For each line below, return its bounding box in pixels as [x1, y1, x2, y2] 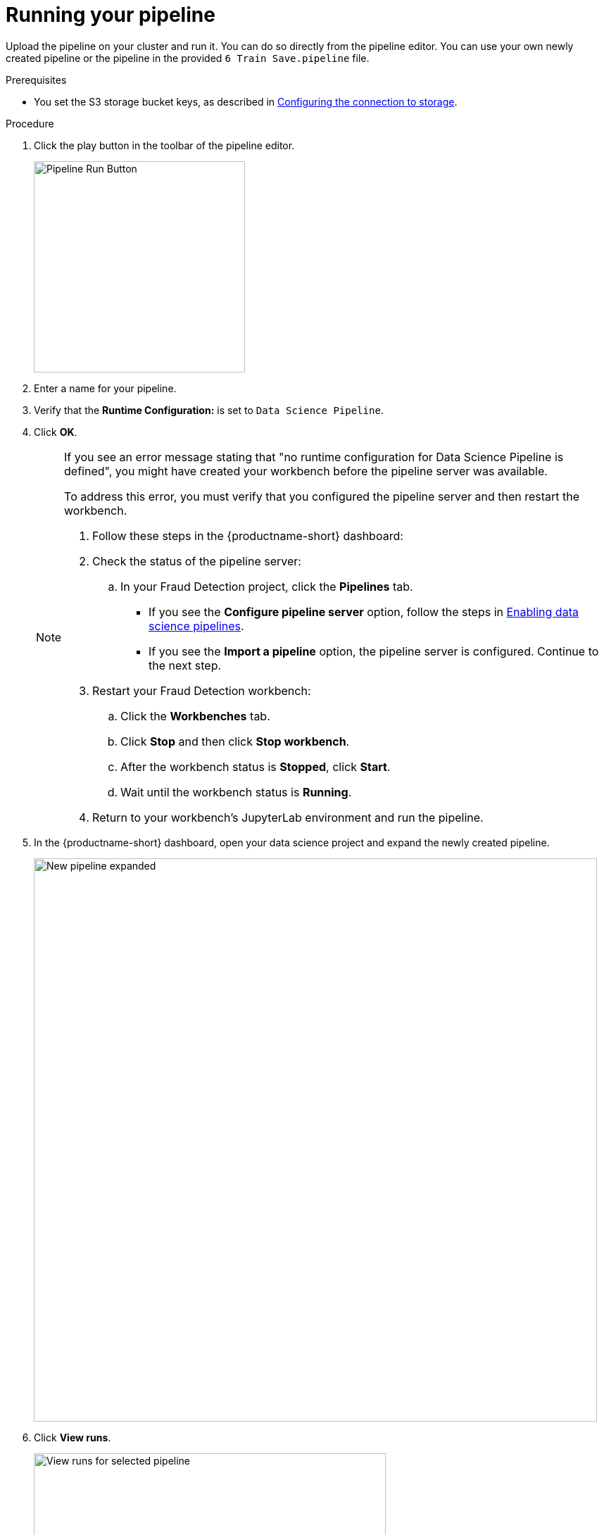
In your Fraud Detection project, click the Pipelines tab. [120, 579, 413, 594]
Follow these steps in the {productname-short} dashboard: [92, 528, 403, 543]
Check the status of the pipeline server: [92, 553, 301, 568]
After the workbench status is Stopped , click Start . [120, 759, 391, 774]
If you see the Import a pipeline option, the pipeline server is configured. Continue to [149, 644, 599, 658]
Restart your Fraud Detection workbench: [92, 683, 311, 698]
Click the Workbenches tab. [120, 708, 270, 723]
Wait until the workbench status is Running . [120, 784, 352, 799]
